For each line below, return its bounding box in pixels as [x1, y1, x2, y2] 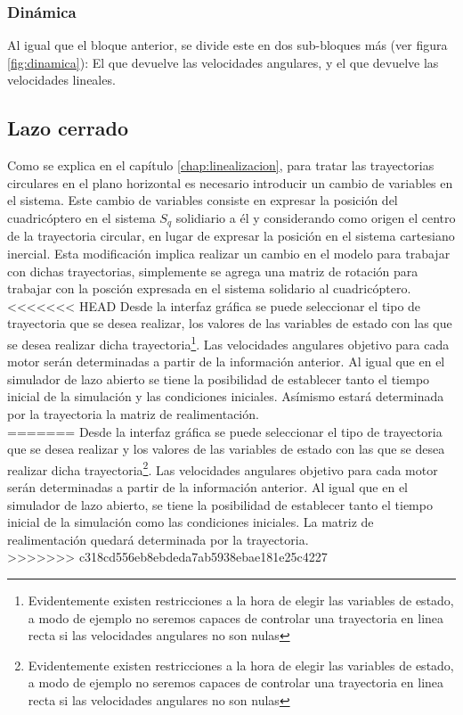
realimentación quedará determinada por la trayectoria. [7, 530, 309, 548]
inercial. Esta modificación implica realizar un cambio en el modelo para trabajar [7, 244, 451, 263]
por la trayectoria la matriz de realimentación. [7, 405, 259, 423]
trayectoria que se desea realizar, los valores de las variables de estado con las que [7, 314, 452, 333]
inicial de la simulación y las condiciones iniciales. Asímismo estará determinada [7, 387, 444, 406]
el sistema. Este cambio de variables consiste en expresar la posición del [7, 191, 398, 210]
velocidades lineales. [7, 70, 116, 89]
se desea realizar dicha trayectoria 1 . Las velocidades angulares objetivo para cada [7, 333, 450, 353]
